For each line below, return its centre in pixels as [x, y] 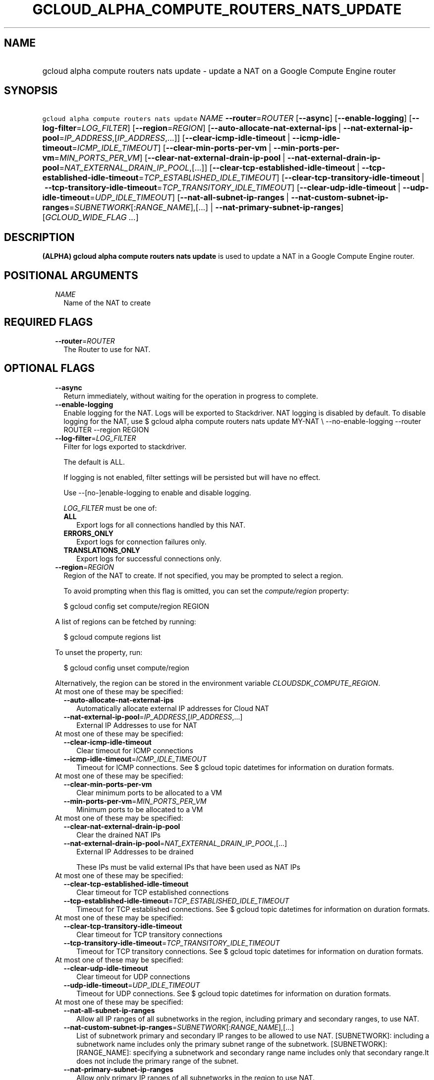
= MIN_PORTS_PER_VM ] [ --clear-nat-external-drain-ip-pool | [170, 158]
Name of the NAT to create [107, 303]
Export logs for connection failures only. [141, 541]
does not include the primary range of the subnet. [158, 1061]
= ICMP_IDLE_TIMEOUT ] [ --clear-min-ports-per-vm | [172, 148]
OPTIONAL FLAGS [49, 368]
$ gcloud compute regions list [112, 637]
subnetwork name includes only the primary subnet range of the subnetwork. [203, 1044]
